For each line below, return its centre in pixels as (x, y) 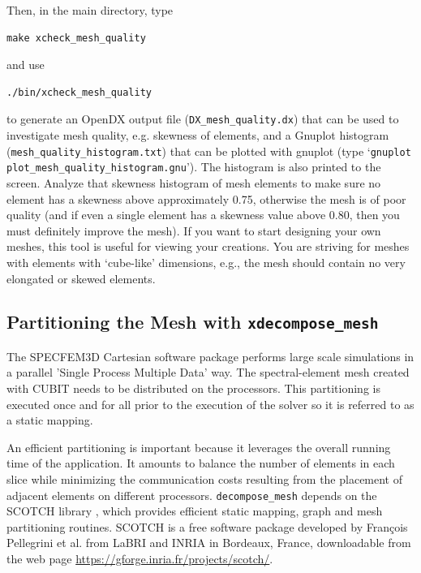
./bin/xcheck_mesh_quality (79, 92)
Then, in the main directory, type (90, 10)
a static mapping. (50, 420)
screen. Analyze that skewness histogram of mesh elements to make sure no (194, 182)
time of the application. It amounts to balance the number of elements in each (201, 463)
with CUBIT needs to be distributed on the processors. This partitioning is (193, 388)
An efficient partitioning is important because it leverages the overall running (199, 447)
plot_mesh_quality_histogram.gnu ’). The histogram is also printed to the (194, 167)
